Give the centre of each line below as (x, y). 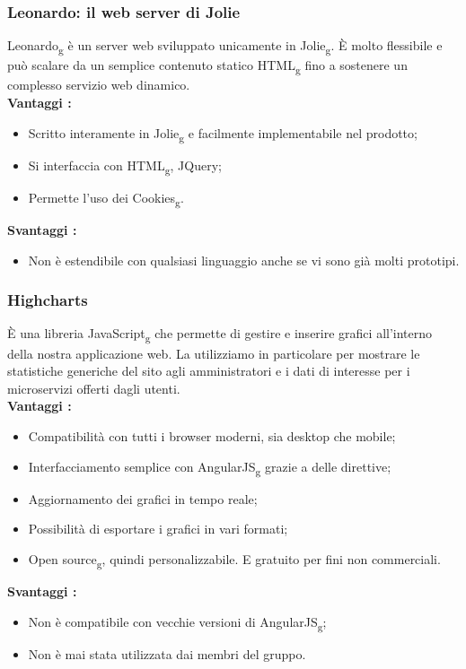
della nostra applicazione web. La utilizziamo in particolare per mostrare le (214, 353)
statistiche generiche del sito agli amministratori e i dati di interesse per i (209, 371)
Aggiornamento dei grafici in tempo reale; (143, 498)
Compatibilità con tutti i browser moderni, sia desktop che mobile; (212, 435)
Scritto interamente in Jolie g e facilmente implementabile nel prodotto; (223, 134)
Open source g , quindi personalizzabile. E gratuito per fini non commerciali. (234, 560)
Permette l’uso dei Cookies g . (106, 198)
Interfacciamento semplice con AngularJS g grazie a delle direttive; (210, 467)
